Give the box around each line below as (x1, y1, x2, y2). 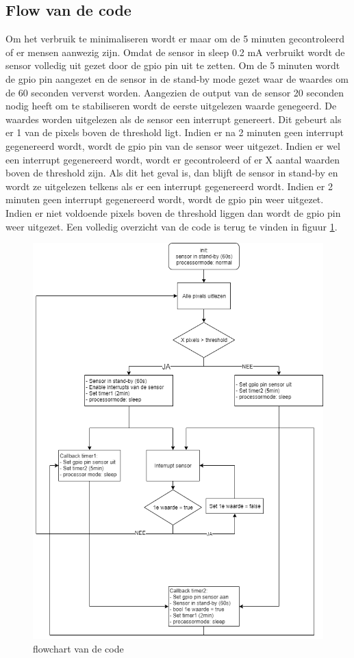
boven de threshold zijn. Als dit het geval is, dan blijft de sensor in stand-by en (5, 166, 338, 180)
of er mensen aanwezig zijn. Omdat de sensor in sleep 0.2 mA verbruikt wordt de (5, 44, 345, 59)
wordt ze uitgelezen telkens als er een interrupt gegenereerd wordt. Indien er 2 (5, 179, 333, 193)
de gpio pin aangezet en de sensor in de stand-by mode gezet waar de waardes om (5, 71, 349, 85)
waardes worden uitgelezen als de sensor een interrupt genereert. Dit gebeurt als (5, 111, 342, 126)
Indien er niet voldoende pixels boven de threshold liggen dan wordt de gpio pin (5, 205, 341, 220)
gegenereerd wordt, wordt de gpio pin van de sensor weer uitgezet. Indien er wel (5, 138, 340, 153)
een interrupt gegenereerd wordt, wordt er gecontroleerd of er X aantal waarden (5, 152, 340, 166)
